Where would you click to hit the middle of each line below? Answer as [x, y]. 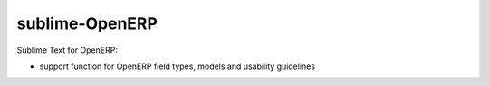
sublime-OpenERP [87, 23]
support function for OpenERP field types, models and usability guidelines [177, 66]
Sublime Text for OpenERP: [67, 50]
